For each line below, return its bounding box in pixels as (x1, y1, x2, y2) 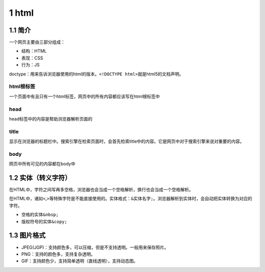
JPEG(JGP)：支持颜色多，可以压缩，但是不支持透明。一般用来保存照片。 (21, 244, 169, 250)
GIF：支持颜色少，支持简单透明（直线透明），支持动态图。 (21, 258, 138, 264)
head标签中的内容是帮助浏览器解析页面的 (9, 116, 93, 121)
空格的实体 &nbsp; (21, 212, 59, 217)
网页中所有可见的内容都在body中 (9, 161, 76, 167)
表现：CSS (21, 55, 44, 61)
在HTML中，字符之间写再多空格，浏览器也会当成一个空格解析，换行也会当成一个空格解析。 (9, 187, 194, 193)
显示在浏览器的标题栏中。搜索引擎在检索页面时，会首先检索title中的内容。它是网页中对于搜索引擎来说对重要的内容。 (9, 138, 245, 145)
